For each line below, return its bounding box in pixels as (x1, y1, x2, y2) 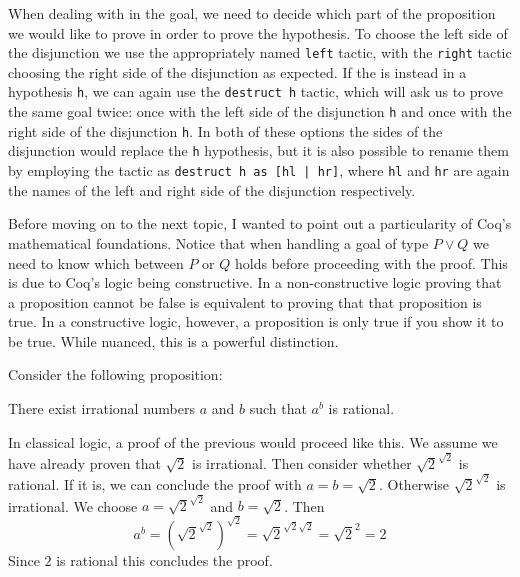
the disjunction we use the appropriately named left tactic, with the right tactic (8, 42, 512, 63)
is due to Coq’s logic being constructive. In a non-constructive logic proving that (8, 272, 502, 293)
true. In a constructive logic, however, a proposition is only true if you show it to (8, 311, 504, 332)
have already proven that (8, 452, 161, 473)
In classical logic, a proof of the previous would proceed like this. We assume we (8, 431, 498, 452)
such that (249, 398, 307, 419)
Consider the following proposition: (8, 364, 223, 385)
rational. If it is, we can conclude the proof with (8, 473, 302, 494)
